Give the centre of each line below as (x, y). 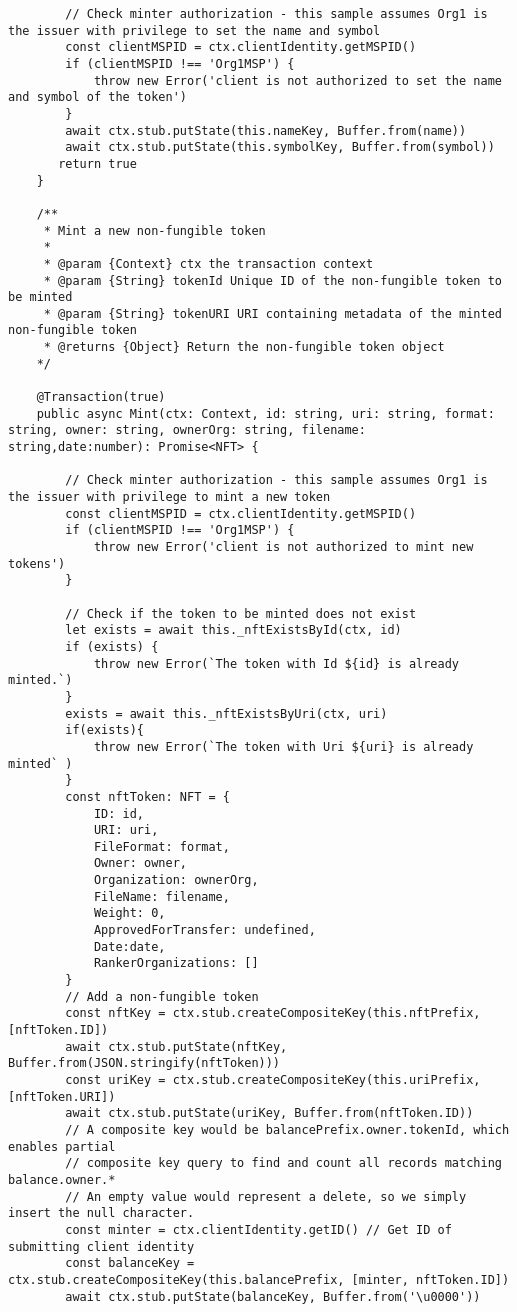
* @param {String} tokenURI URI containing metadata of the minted (272, 313)
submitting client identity (101, 1246)
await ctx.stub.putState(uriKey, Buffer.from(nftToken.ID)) (269, 1113)
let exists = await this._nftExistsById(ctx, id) (233, 630)
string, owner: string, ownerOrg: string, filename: (187, 430)
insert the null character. (101, 1213)
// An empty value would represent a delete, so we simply (266, 1196)
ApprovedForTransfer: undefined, (204, 930)
